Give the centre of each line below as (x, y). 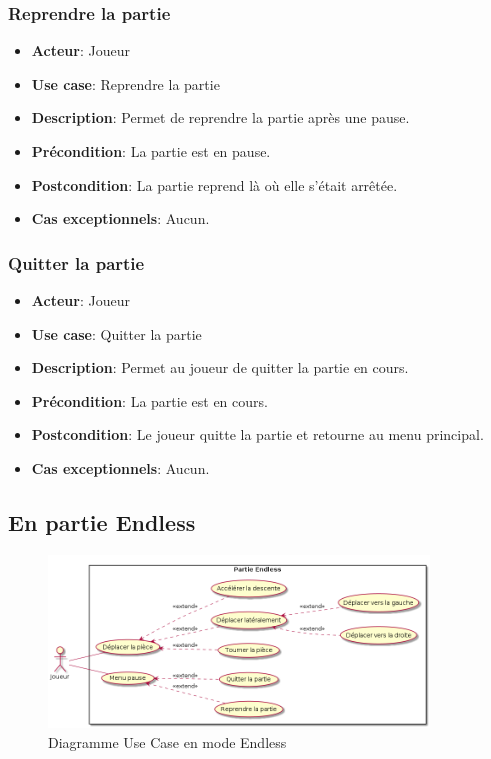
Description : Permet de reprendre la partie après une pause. (220, 117)
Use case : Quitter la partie (116, 333)
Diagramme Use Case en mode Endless (167, 741)
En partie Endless (102, 521)
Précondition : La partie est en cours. (149, 400)
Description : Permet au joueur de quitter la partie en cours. (220, 367)
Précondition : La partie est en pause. (151, 151)
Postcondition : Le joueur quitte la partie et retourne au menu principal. (257, 434)
